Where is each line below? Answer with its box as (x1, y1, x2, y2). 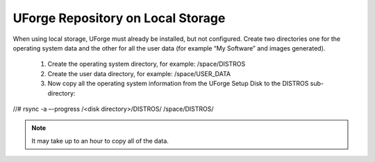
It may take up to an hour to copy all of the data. (31, 136, 169, 145)
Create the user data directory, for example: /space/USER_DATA (47, 69, 231, 78)
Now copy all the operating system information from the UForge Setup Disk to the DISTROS (47, 80, 309, 88)
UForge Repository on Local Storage (12, 10, 226, 26)
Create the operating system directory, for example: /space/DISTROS (47, 60, 246, 69)
